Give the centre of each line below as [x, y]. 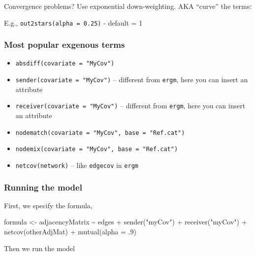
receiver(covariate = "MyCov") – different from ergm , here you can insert [130, 106]
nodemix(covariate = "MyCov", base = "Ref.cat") [97, 149]
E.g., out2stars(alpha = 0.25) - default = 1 [73, 22]
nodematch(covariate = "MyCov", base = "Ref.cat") [100, 133]
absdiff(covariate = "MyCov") [65, 64]
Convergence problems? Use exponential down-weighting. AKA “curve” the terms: [128, 6]
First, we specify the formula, [48, 205]
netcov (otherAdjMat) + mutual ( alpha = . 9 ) [70, 231]
